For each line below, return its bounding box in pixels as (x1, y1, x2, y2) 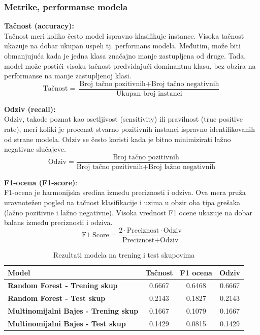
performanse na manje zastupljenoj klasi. (4, 70, 132, 81)
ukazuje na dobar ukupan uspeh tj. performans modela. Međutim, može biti (4, 40, 241, 51)
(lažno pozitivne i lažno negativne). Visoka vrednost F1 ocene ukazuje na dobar (4, 207, 252, 217)
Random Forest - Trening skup (8, 280, 118, 291)
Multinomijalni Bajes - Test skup (8, 318, 126, 328)
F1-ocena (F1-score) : (4, 177, 78, 187)
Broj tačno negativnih (151, 80, 219, 88)
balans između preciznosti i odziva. (4, 217, 113, 228)
